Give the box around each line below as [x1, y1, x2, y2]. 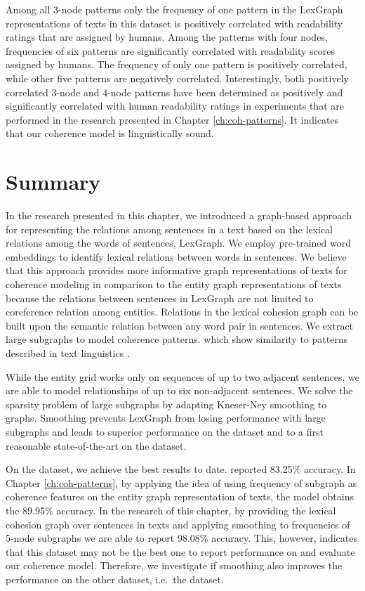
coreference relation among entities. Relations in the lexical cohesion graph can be [6, 304, 359, 319]
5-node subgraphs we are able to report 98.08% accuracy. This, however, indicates [6, 531, 358, 545]
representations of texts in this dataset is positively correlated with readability [6, 15, 343, 30]
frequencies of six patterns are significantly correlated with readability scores [6, 43, 335, 58]
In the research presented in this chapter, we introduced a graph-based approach [6, 208, 352, 223]
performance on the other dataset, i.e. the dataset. [6, 571, 224, 586]
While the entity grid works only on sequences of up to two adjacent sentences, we [6, 369, 360, 384]
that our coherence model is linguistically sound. [6, 126, 214, 141]
